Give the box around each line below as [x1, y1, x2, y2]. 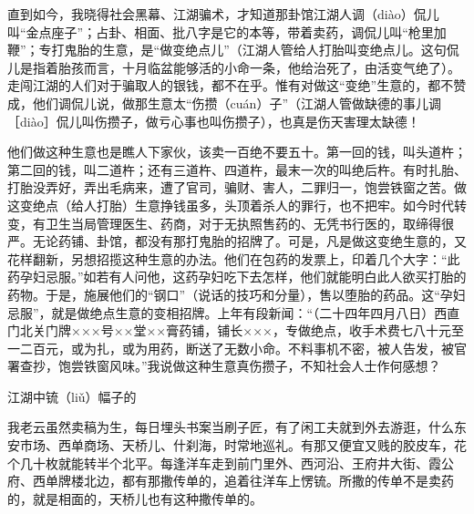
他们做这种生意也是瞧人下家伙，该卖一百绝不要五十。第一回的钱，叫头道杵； [7, 142, 467, 161]
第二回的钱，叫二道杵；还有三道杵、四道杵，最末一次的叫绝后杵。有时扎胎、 [7, 159, 467, 179]
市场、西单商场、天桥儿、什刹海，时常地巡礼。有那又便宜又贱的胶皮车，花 [19, 436, 467, 455]
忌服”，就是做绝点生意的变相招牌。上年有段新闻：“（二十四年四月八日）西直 [7, 303, 460, 322]
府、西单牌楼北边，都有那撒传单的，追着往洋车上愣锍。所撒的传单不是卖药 [7, 471, 454, 490]
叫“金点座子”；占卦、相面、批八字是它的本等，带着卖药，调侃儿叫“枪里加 [7, 22, 447, 41]
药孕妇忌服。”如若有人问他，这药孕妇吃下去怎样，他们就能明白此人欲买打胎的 [7, 267, 467, 286]
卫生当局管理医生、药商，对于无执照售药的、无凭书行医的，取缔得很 [45, 213, 454, 232]
